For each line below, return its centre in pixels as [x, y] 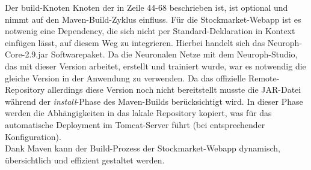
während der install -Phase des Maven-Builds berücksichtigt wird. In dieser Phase [154, 101]
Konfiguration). [33, 136]
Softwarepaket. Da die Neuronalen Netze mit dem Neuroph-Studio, [174, 54]
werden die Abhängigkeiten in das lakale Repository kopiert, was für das [138, 113]
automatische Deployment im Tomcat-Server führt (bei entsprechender [135, 124]
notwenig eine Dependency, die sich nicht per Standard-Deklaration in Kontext [150, 31]
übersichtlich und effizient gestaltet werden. [85, 160]
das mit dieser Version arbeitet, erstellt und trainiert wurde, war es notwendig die [155, 66]
